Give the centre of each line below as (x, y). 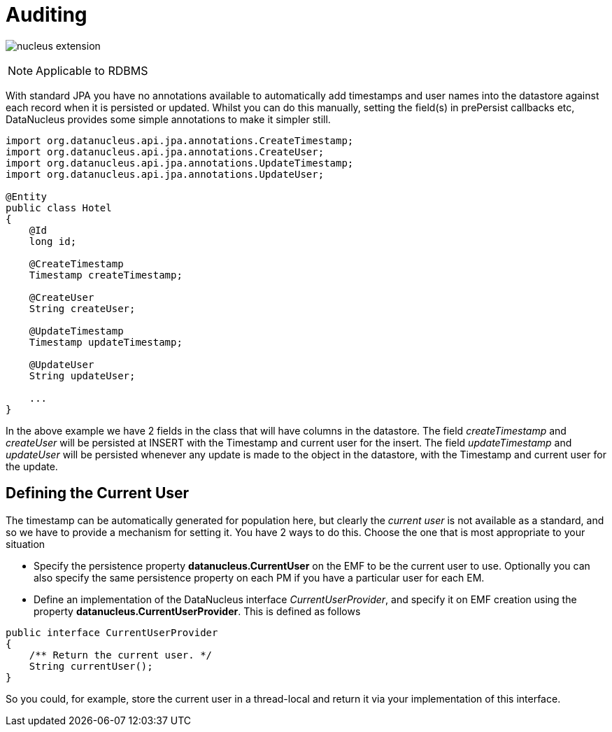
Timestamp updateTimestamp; (106, 342)
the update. (32, 466)
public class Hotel (59, 207)
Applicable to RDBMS (92, 70)
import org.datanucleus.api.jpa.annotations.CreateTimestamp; (180, 140)
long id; (53, 241)
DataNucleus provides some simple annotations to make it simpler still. (168, 119)
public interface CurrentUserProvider (112, 632)
